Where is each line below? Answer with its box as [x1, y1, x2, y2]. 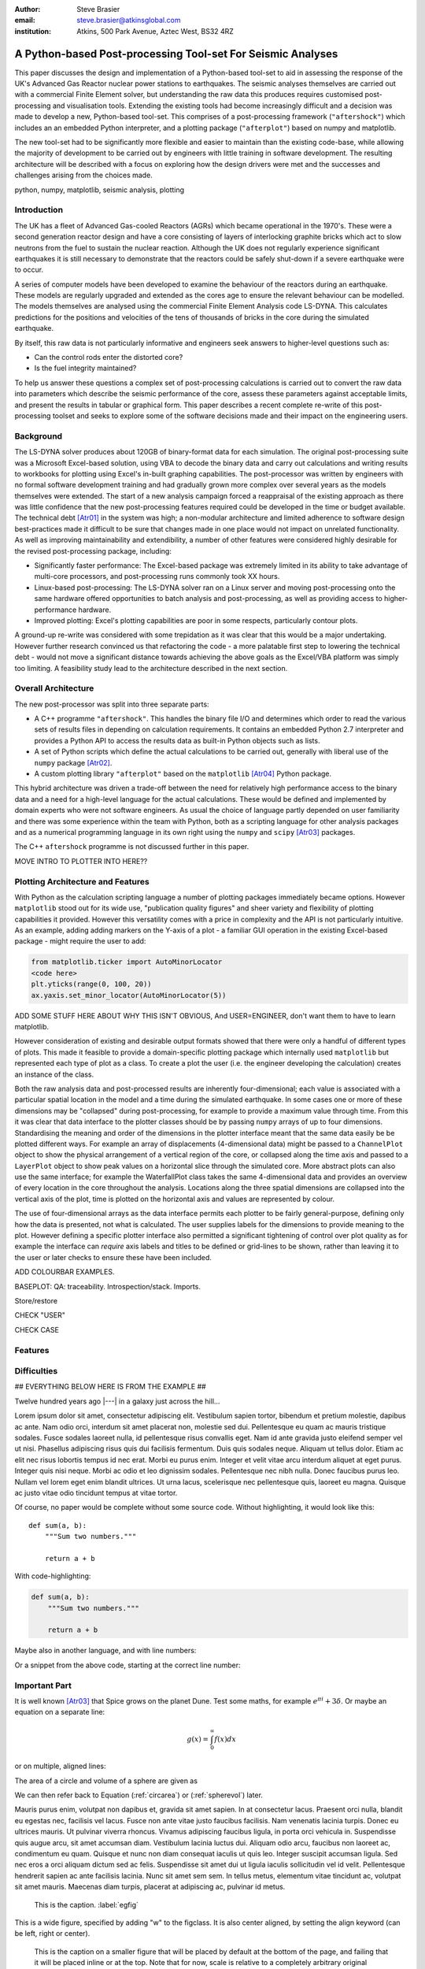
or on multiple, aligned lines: [14, 1761, 106, 1771]
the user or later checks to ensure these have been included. [14, 1252, 213, 1262]
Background [14, 430, 63, 441]
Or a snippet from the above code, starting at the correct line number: [14, 1660, 241, 1670]
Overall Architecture [14, 683, 94, 694]
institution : [14, 26, 52, 35]
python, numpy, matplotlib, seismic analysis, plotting [14, 185, 185, 195]
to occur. [14, 265, 43, 275]
